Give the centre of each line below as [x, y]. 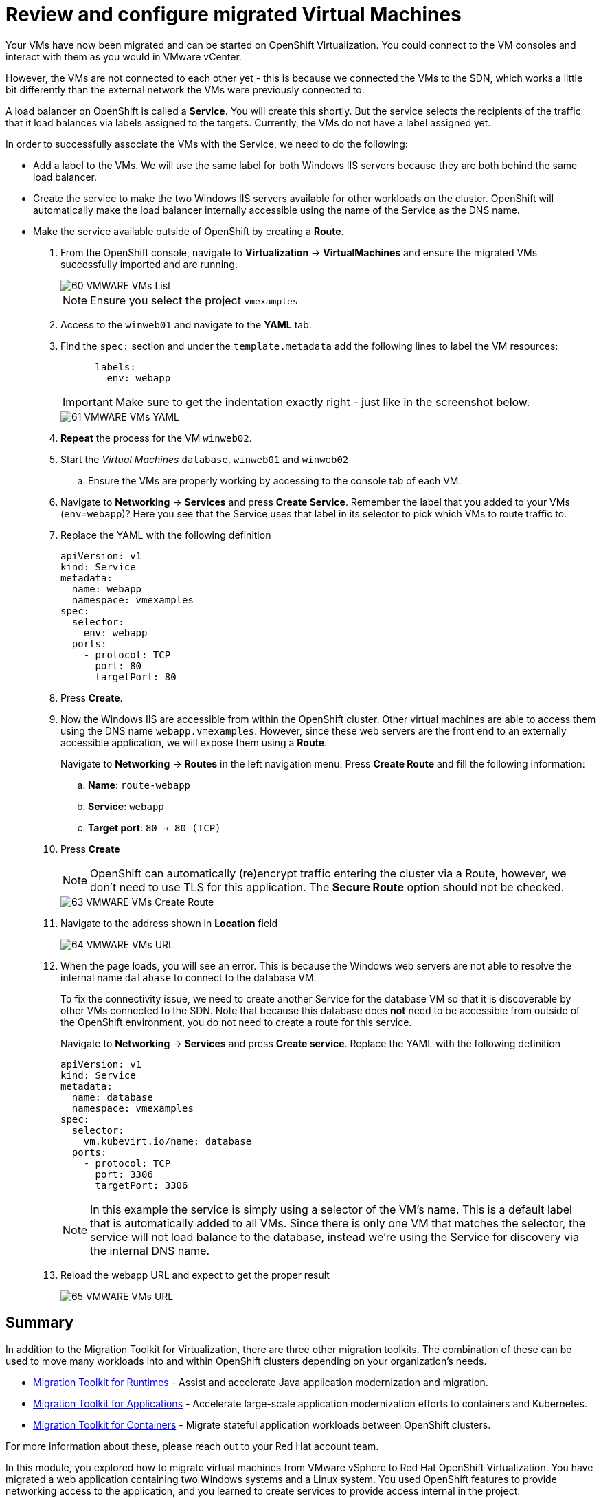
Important [88, 402]
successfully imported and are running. [149, 264]
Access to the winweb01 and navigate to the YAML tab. [186, 324]
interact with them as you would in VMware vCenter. [124, 56]
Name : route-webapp [139, 785]
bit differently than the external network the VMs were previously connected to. [185, 89]
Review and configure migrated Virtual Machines [234, 14]
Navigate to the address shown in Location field [169, 923]
